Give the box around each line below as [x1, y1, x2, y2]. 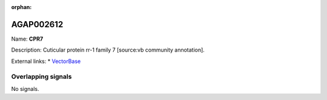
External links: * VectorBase [11, 58, 81, 65]
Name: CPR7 [11, 35, 44, 42]
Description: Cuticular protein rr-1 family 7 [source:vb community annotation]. [11, 46, 205, 54]
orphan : [11, 4, 32, 10]
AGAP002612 [11, 19, 64, 30]
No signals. [11, 85, 39, 92]
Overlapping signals [11, 73, 72, 81]
